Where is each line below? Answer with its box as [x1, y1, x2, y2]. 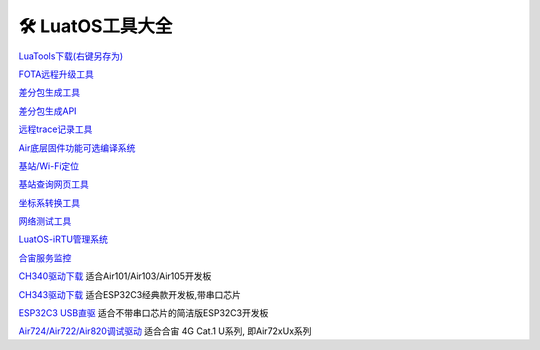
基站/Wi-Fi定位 [18, 160, 80, 172]
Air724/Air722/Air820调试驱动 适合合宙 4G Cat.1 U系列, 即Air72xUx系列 [18, 325, 312, 337]
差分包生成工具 [18, 86, 80, 99]
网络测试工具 [18, 215, 72, 227]
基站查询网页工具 [18, 178, 89, 190]
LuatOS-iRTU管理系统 [18, 233, 109, 245]
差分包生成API [18, 105, 77, 117]
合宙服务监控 [18, 251, 72, 264]
